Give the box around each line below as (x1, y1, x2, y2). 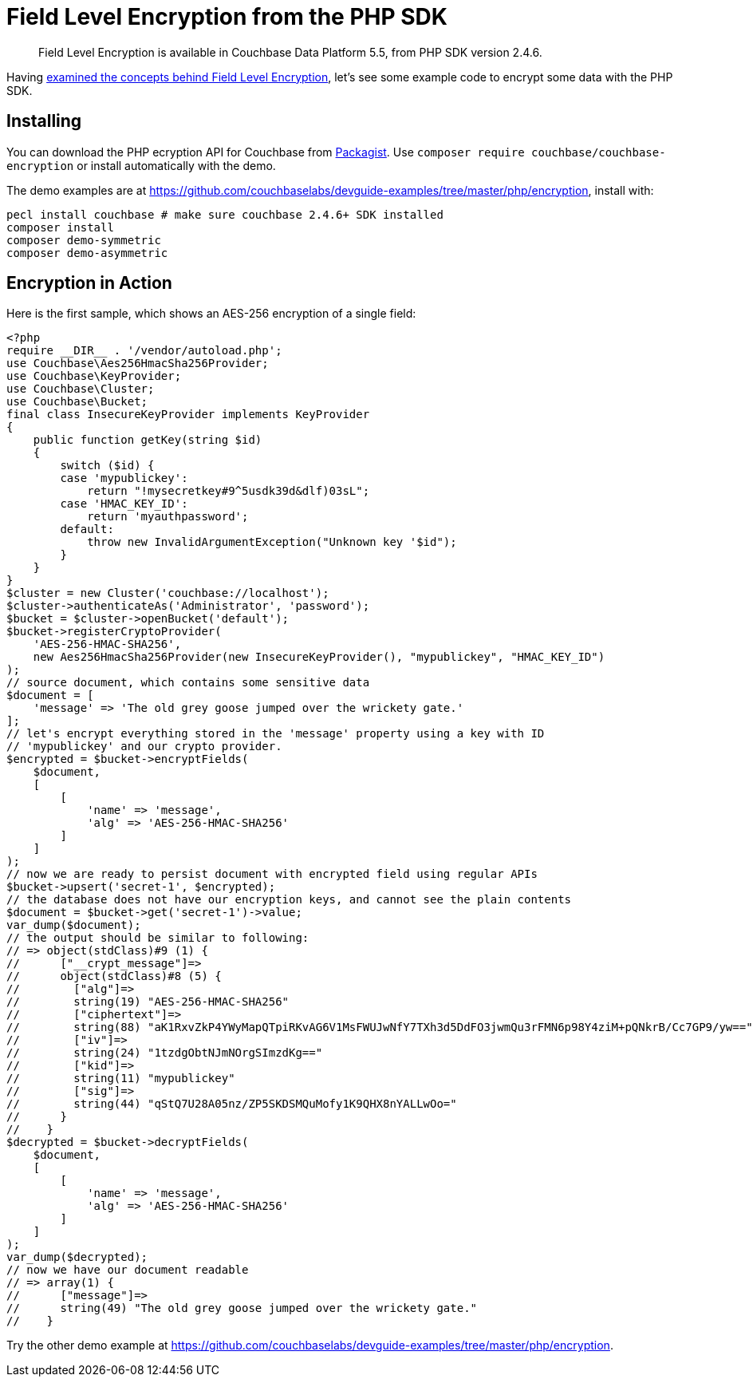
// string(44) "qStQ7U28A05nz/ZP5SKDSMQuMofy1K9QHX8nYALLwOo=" (6, 1097, 457, 1111)
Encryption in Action (6, 273, 172, 294)
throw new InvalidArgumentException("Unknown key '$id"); (87, 535, 457, 549)
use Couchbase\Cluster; (6, 382, 155, 396)
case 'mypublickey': (60, 472, 188, 485)
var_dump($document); (6, 919, 141, 932)
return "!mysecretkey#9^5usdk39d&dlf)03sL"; (87, 484, 370, 498)
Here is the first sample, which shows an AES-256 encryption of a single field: (6, 306, 416, 321)
